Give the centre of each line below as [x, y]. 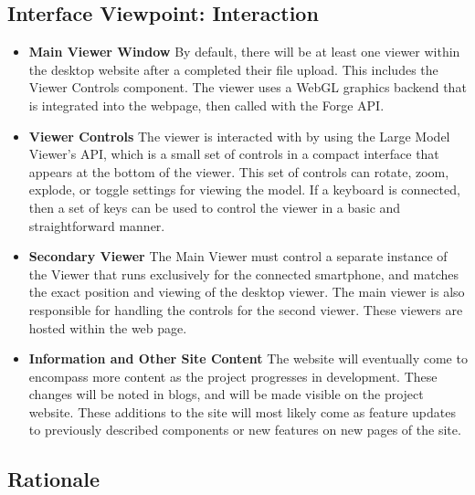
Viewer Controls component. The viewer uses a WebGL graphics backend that [248, 87]
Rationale [53, 479]
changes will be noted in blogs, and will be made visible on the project [226, 394]
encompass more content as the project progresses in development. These [233, 376]
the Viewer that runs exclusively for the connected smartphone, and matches [244, 274]
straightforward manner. [97, 225]
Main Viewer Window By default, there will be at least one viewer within [244, 52]
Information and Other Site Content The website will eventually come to [248, 358]
